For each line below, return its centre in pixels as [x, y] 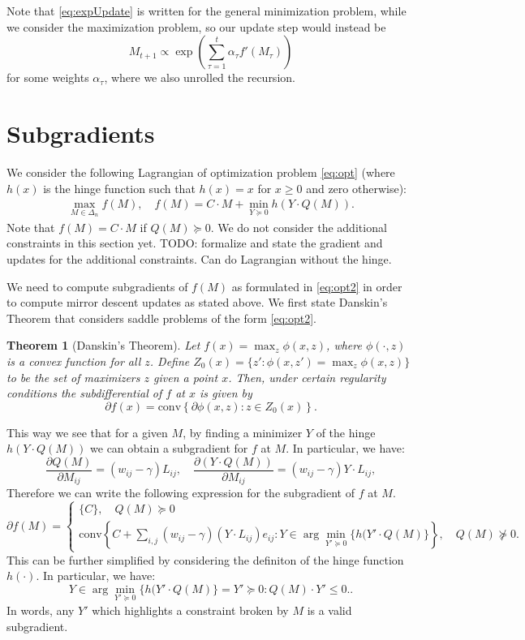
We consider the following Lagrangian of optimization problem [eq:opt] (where [201, 172]
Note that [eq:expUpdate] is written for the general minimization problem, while [207, 11]
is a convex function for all [74, 361]
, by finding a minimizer [243, 432]
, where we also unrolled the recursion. [200, 77]
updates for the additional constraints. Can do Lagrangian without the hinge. [199, 258]
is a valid [329, 610]
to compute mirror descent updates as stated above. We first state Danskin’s [197, 302]
